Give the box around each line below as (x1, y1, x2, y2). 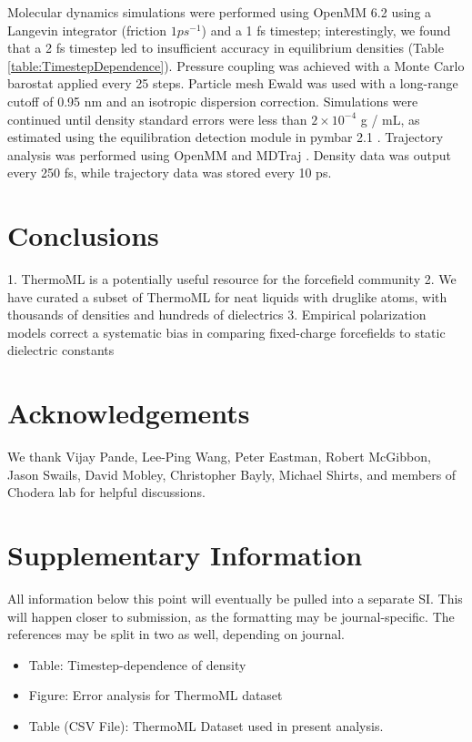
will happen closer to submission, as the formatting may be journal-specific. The (7, 606, 455, 625)
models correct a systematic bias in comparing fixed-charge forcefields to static (7, 322, 446, 341)
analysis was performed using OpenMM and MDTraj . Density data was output (7, 145, 451, 164)
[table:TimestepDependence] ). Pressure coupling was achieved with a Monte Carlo (7, 56, 465, 75)
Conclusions (7, 217, 159, 254)
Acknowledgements (7, 394, 250, 432)
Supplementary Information (7, 536, 363, 574)
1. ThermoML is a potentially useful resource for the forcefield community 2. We (7, 269, 457, 289)
